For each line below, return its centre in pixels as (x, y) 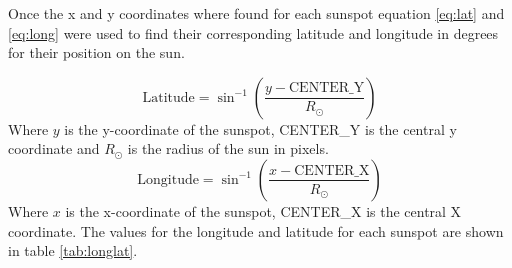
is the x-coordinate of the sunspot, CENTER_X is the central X (263, 210)
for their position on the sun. (96, 52)
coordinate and (54, 148)
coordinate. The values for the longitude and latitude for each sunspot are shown (256, 230)
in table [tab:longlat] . (73, 250)
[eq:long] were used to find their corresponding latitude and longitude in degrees (253, 32)
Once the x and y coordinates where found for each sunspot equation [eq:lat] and (256, 13)
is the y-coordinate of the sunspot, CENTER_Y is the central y (260, 128)
